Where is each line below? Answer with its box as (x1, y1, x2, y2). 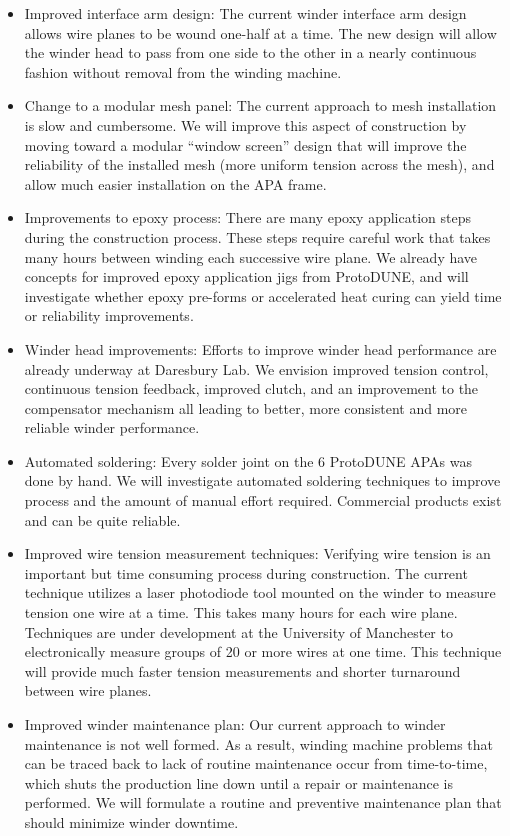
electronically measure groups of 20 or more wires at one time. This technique (24, 641, 502, 662)
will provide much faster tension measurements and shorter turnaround (24, 660, 461, 681)
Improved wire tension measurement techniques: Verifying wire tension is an (24, 543, 491, 564)
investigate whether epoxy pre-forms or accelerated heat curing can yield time (24, 285, 502, 306)
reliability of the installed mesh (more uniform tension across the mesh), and (24, 154, 495, 175)
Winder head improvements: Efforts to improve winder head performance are (24, 338, 497, 359)
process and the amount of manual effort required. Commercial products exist (24, 490, 502, 511)
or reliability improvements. (24, 305, 194, 326)
